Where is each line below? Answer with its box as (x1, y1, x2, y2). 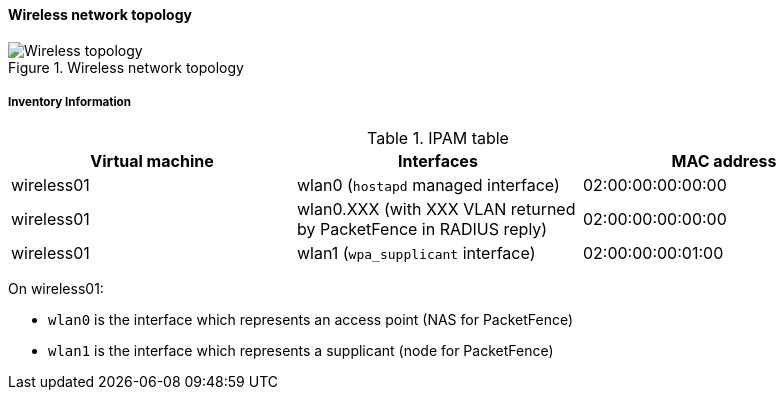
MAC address (671, 151, 777, 172)
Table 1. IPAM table (367, 128, 509, 149)
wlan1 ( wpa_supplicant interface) (296, 243, 536, 264)
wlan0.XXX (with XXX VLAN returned (296, 199, 576, 220)
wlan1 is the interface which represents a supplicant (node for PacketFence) (48, 342, 554, 360)
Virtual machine (90, 151, 214, 172)
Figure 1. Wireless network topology (8, 58, 244, 76)
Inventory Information (8, 95, 131, 109)
